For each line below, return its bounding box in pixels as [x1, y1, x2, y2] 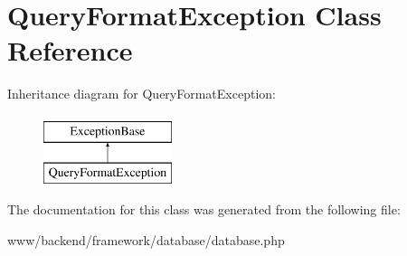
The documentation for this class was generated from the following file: [7, 200, 401, 219]
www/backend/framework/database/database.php [7, 230, 285, 249]
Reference [7, 32, 133, 69]
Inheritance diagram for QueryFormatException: [7, 84, 276, 103]
